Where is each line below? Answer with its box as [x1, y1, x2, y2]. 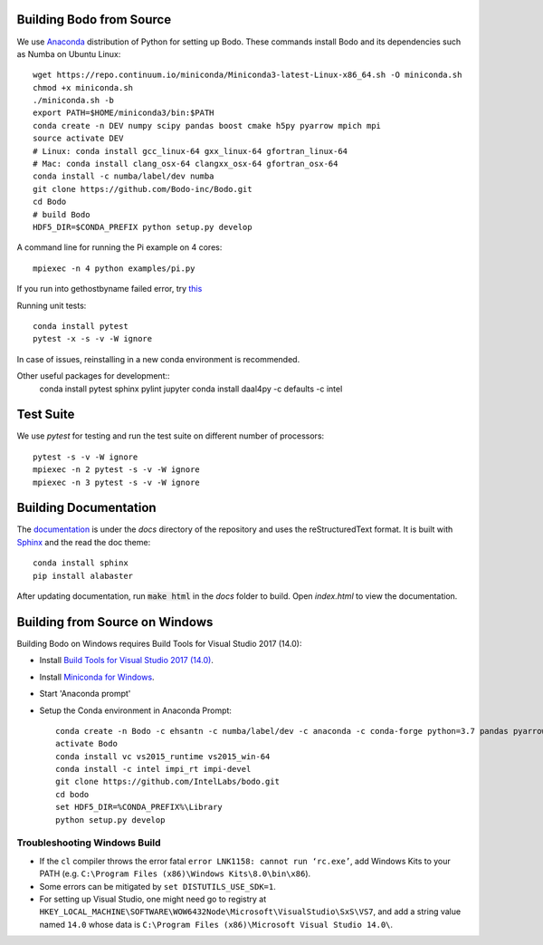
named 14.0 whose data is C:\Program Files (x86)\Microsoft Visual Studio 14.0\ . [39, 919, 394, 930]
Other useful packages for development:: [16, 371, 171, 381]
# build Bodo [33, 209, 90, 219]
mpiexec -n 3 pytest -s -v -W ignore [33, 477, 201, 487]
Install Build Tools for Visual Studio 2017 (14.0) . [39, 655, 214, 666]
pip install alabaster [33, 571, 134, 581]
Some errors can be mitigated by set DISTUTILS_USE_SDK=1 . [39, 881, 276, 892]
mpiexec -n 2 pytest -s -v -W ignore [33, 465, 201, 475]
